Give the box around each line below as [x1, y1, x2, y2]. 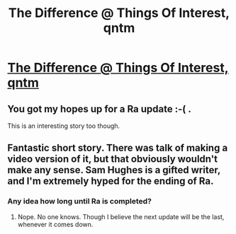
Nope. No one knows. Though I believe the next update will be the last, [17, 212, 225, 221]
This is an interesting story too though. [7, 122, 120, 130]
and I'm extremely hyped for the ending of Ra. [7, 175, 214, 187]
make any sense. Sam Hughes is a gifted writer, [7, 164, 221, 176]
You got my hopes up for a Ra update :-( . [7, 103, 191, 115]
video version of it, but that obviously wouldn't [7, 153, 218, 165]
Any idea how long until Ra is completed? [7, 197, 152, 206]
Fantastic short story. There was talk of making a [7, 142, 228, 154]
